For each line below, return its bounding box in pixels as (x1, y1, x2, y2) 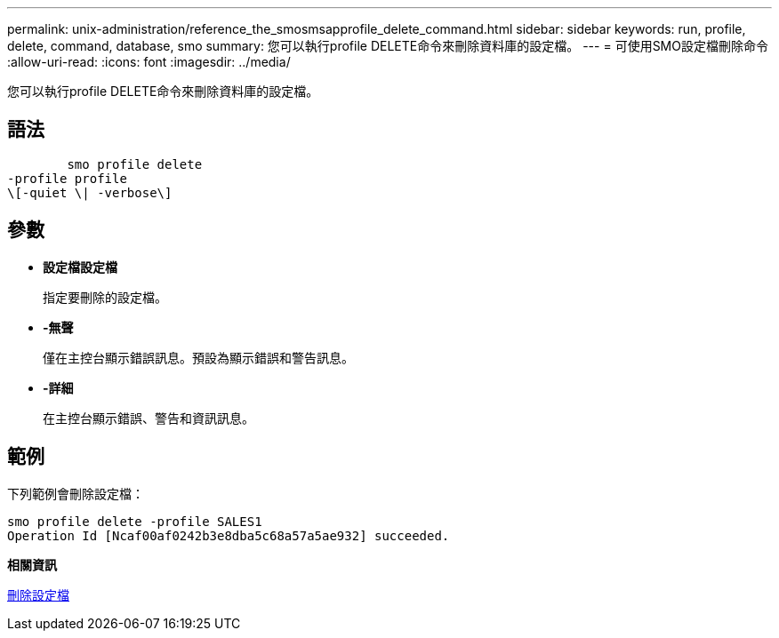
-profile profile (7, 171, 127, 186)
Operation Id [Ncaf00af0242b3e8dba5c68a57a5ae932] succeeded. (7, 528, 450, 543)
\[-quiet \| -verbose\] (7, 185, 173, 200)
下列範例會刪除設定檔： (7, 485, 144, 501)
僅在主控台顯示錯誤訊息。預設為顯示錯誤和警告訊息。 (43, 349, 354, 365)
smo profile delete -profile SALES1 (7, 514, 262, 529)
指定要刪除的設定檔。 (43, 289, 167, 305)
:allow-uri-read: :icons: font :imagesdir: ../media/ (7, 54, 291, 69)
